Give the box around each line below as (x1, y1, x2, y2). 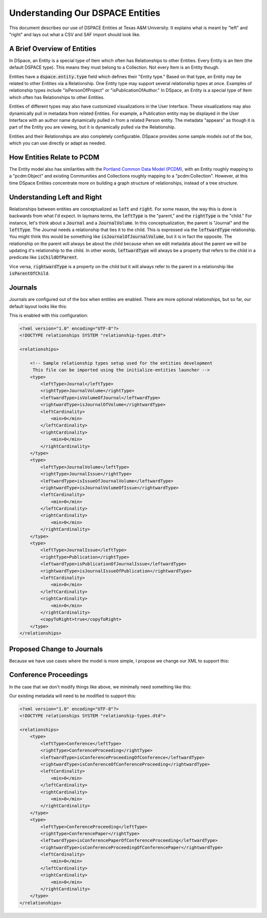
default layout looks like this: (9, 303, 67, 309)
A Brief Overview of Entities (9, 45, 96, 53)
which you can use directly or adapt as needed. (9, 140, 106, 146)
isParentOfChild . (9, 270, 50, 277)
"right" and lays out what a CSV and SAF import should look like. (9, 31, 141, 37)
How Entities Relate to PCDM (9, 153, 100, 161)
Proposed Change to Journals (9, 645, 103, 653)
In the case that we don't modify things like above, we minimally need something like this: (9, 683, 192, 690)
